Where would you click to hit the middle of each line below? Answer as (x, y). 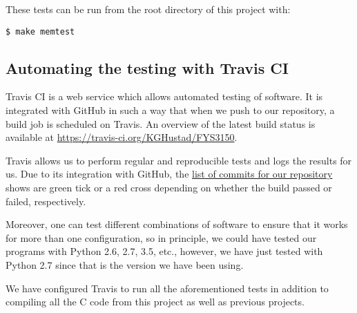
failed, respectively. (46, 201)
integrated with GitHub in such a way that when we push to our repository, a (170, 110)
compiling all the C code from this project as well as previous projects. (155, 302)
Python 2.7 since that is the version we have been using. (125, 264)
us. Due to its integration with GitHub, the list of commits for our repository (169, 174)
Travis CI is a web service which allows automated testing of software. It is (164, 96)
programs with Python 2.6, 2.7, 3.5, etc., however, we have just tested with (164, 251)
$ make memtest (40, 31)
